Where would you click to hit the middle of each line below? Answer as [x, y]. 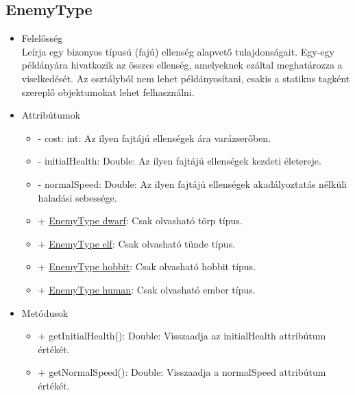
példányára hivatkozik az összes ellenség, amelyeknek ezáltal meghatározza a [182, 65]
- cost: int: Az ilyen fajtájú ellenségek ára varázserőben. [155, 137]
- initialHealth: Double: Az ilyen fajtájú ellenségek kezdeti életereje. [180, 161]
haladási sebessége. [77, 197]
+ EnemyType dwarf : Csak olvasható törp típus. [140, 220]
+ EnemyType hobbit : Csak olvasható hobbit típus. [147, 266]
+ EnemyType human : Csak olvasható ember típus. [147, 289]
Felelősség [42, 38]
